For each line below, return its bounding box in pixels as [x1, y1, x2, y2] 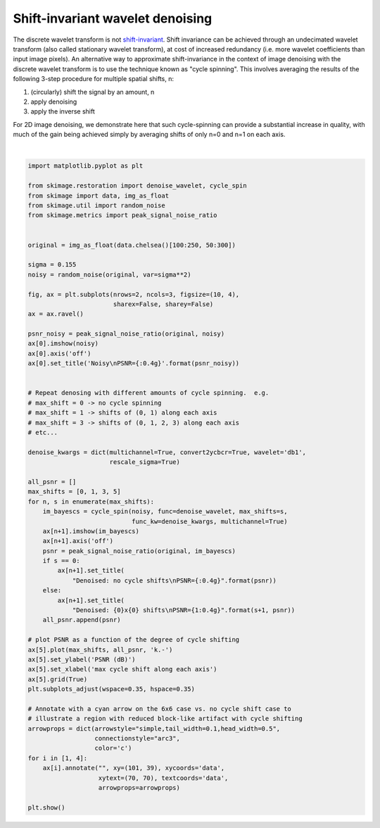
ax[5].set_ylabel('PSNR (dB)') [27, 655, 137, 663]
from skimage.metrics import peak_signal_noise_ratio [27, 212, 217, 219]
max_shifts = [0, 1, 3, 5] [27, 487, 121, 496]
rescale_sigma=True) [109, 458, 181, 466]
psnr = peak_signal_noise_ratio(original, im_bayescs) [42, 547, 236, 555]
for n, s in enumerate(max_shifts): [27, 497, 155, 506]
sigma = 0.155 [27, 261, 77, 269]
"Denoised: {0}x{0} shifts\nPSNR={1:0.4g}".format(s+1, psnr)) [72, 607, 296, 614]
